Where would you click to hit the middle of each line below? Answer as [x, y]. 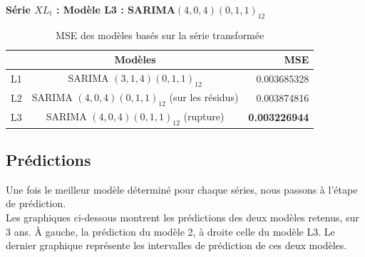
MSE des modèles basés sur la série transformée [160, 35]
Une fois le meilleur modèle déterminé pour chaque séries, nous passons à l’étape [182, 189]
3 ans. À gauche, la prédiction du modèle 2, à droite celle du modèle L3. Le [170, 231]
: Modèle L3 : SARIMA [116, 9]
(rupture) [204, 116]
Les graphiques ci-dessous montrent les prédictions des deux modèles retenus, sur [182, 217]
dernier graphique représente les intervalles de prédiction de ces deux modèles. [176, 245]
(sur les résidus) [204, 97]
